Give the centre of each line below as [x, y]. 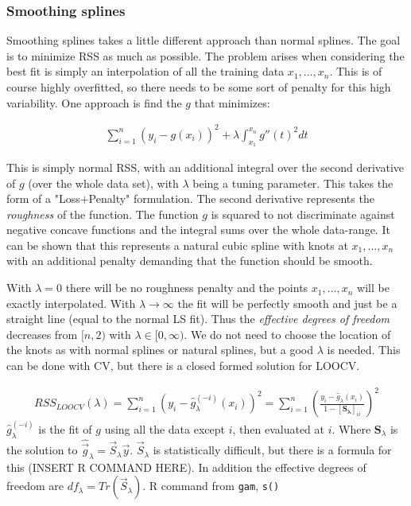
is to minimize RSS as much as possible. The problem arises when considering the [205, 55]
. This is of [356, 71]
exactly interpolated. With [71, 303]
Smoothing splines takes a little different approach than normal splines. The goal [204, 40]
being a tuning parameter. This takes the [293, 183]
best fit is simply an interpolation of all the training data [145, 71]
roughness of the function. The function [103, 214]
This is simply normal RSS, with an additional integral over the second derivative [205, 167]
